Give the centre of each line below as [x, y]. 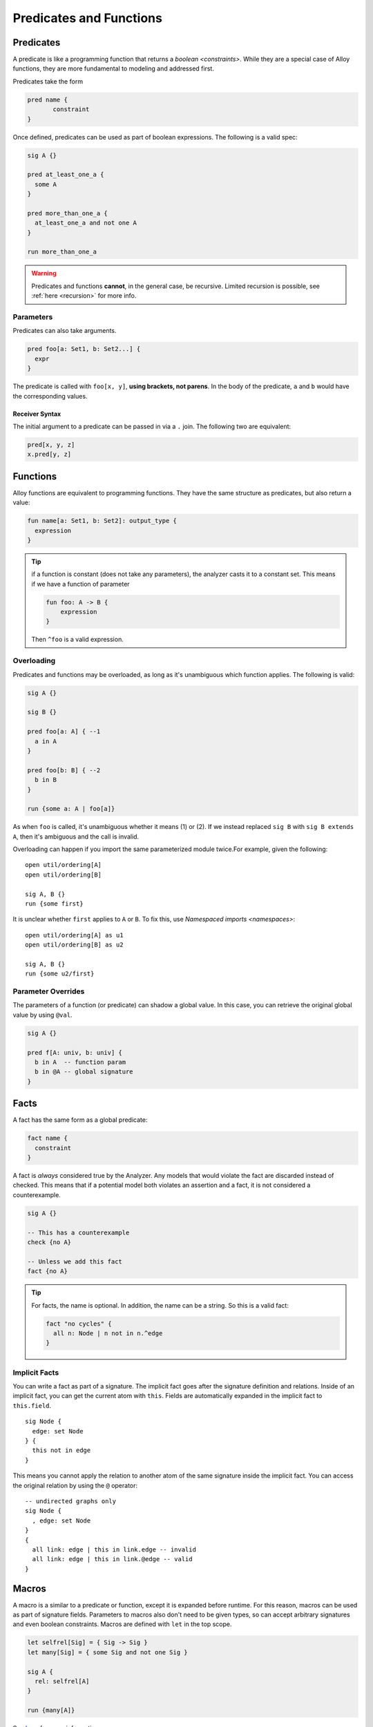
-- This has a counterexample [78, 1232]
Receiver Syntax [37, 414]
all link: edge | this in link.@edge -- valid [112, 1559]
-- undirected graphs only [71, 1501]
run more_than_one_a [62, 252]
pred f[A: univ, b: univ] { [75, 1052]
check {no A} [49, 1242]
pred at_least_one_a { [66, 175]
